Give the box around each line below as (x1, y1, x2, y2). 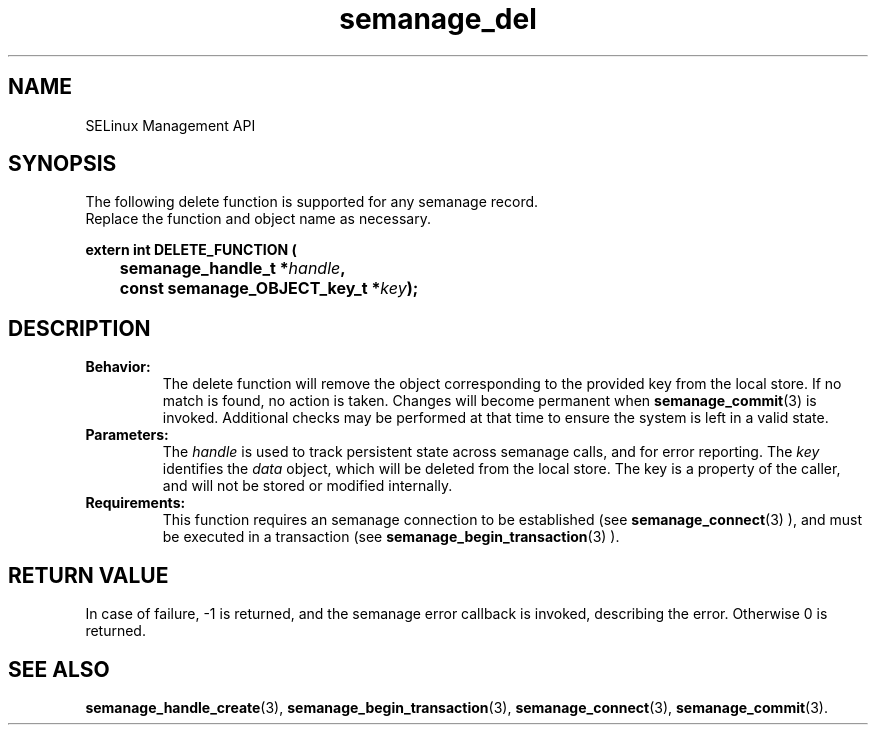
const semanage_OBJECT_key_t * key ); (119, 278, 419, 299)
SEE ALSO (8, 656, 110, 682)
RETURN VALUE (8, 562, 169, 588)
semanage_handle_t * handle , (119, 258, 346, 279)
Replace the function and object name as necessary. (85, 210, 431, 228)
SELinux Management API (85, 116, 256, 134)
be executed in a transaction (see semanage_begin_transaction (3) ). (162, 528, 620, 546)
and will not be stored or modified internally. (162, 477, 453, 495)
